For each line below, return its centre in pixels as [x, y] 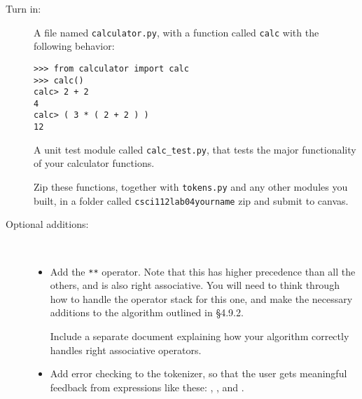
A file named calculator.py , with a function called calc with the [176, 32]
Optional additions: [47, 224]
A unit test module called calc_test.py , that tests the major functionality [195, 149]
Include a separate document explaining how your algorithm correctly [200, 336]
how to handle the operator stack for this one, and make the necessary [201, 298]
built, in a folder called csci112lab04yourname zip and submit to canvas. [191, 200]
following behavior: [74, 46]
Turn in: [23, 8]
